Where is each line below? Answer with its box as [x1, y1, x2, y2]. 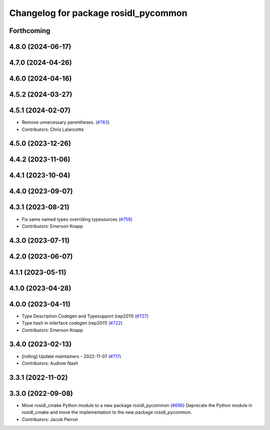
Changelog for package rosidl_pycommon [9, 7, 187, 18]
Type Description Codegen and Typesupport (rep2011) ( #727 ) [21, 313, 149, 319]
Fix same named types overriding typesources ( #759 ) [21, 216, 132, 222]
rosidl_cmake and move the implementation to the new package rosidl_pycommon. [21, 410, 192, 416]
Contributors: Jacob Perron [21, 416, 78, 422]
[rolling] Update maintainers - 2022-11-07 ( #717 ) [21, 353, 121, 359]
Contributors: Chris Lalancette [21, 126, 84, 132]
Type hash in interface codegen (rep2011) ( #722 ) [21, 320, 122, 326]
